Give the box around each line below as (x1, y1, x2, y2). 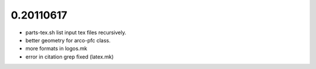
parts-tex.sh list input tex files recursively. (25, 29, 126, 36)
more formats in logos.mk (25, 45, 88, 52)
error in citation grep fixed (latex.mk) (25, 53, 114, 60)
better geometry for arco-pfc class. (25, 37, 111, 43)
